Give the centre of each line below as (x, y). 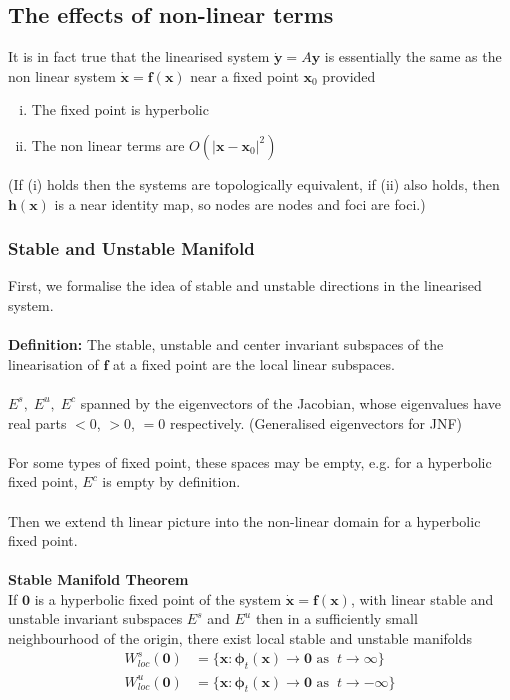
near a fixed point (244, 75)
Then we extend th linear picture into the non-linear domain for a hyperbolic (244, 520)
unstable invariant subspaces (95, 618)
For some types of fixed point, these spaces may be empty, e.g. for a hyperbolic (250, 461)
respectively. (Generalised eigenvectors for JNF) (316, 422)
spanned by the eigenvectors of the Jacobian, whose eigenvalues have (290, 402)
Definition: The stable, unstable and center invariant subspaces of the (226, 344)
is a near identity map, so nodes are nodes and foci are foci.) (240, 203)
